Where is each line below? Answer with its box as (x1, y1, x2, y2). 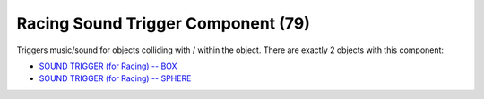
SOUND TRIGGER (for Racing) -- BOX (39, 61, 178, 71)
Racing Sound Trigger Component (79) (16, 13, 311, 33)
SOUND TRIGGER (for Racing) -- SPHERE (39, 73, 192, 84)
